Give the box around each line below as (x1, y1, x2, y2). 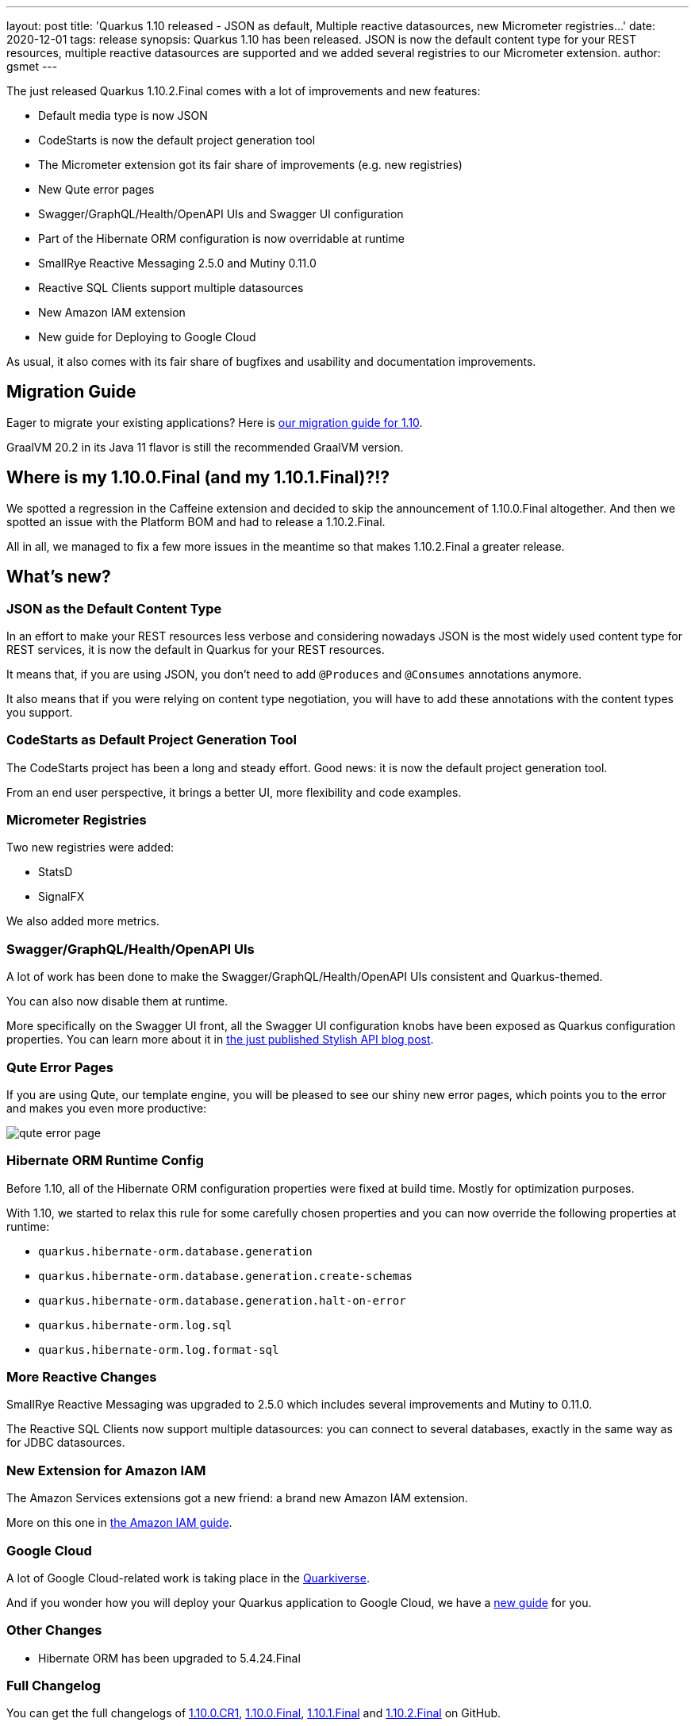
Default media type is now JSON (38, 109, 208, 122)
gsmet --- (6, 60, 58, 73)
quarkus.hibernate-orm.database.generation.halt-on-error (38, 1294, 406, 1307)
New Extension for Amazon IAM (6, 1462, 206, 1478)
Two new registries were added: (6, 840, 174, 855)
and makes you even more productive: (6, 1101, 207, 1115)
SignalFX (38, 890, 85, 904)
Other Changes (6, 1622, 102, 1639)
